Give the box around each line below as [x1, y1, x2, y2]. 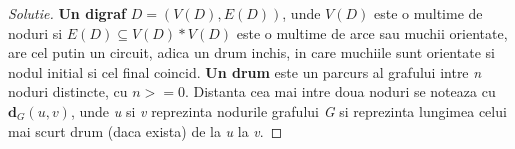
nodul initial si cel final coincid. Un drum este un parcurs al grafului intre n [8, 61, 482, 82]
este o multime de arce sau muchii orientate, [236, 22, 508, 43]
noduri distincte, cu [8, 81, 128, 102]
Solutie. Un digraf [8, 3, 127, 23]
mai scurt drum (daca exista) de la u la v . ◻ [8, 120, 283, 141]
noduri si [8, 22, 63, 43]
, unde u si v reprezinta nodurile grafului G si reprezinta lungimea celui [70, 100, 507, 121]
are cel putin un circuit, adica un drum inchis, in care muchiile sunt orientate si [8, 42, 495, 63]
